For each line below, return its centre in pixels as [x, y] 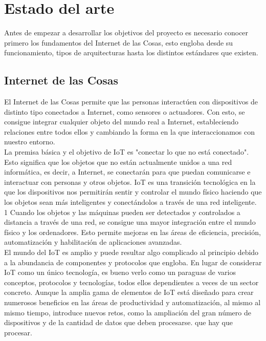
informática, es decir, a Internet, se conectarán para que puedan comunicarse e [127, 172]
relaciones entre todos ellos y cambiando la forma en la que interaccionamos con [130, 131]
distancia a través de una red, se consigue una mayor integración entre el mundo [130, 222]
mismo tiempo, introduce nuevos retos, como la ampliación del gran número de [128, 312]
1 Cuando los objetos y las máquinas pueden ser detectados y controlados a [122, 212]
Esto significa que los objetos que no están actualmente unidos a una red [118, 162]
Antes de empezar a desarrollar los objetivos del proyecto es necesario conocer [126, 33]
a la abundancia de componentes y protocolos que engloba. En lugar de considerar [133, 262]
